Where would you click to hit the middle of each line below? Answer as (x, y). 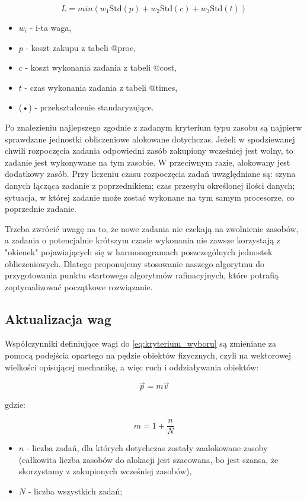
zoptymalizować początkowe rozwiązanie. (79, 286)
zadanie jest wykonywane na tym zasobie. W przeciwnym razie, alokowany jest (148, 162)
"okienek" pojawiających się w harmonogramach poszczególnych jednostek (139, 251)
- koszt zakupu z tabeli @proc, (81, 47)
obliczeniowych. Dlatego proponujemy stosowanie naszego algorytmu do (135, 263)
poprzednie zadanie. (41, 209)
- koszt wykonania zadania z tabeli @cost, (101, 67)
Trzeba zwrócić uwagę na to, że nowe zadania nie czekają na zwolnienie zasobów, (152, 228)
